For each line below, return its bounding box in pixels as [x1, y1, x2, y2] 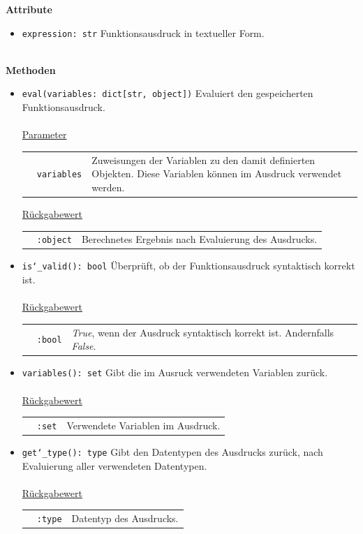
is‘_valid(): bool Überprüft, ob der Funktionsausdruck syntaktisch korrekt [22, 258, 355, 273]
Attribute [6, 2, 52, 16]
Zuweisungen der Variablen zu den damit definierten [91, 152, 316, 167]
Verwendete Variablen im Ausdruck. [66, 417, 221, 432]
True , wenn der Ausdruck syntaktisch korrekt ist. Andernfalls [71, 325, 334, 339]
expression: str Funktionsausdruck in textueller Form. [22, 25, 265, 40]
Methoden [6, 62, 56, 77]
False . [71, 339, 96, 353]
